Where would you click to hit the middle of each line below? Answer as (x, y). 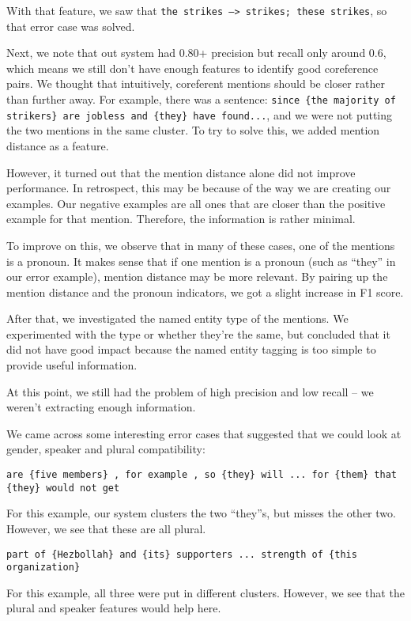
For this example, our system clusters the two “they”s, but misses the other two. (201, 513)
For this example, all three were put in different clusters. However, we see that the (205, 592)
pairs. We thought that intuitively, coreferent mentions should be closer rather (196, 83)
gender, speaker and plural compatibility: (106, 449)
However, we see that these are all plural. (106, 528)
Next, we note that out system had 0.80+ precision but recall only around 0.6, (196, 53)
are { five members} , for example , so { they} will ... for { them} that (202, 475)
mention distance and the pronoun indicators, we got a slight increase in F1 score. (205, 292)
